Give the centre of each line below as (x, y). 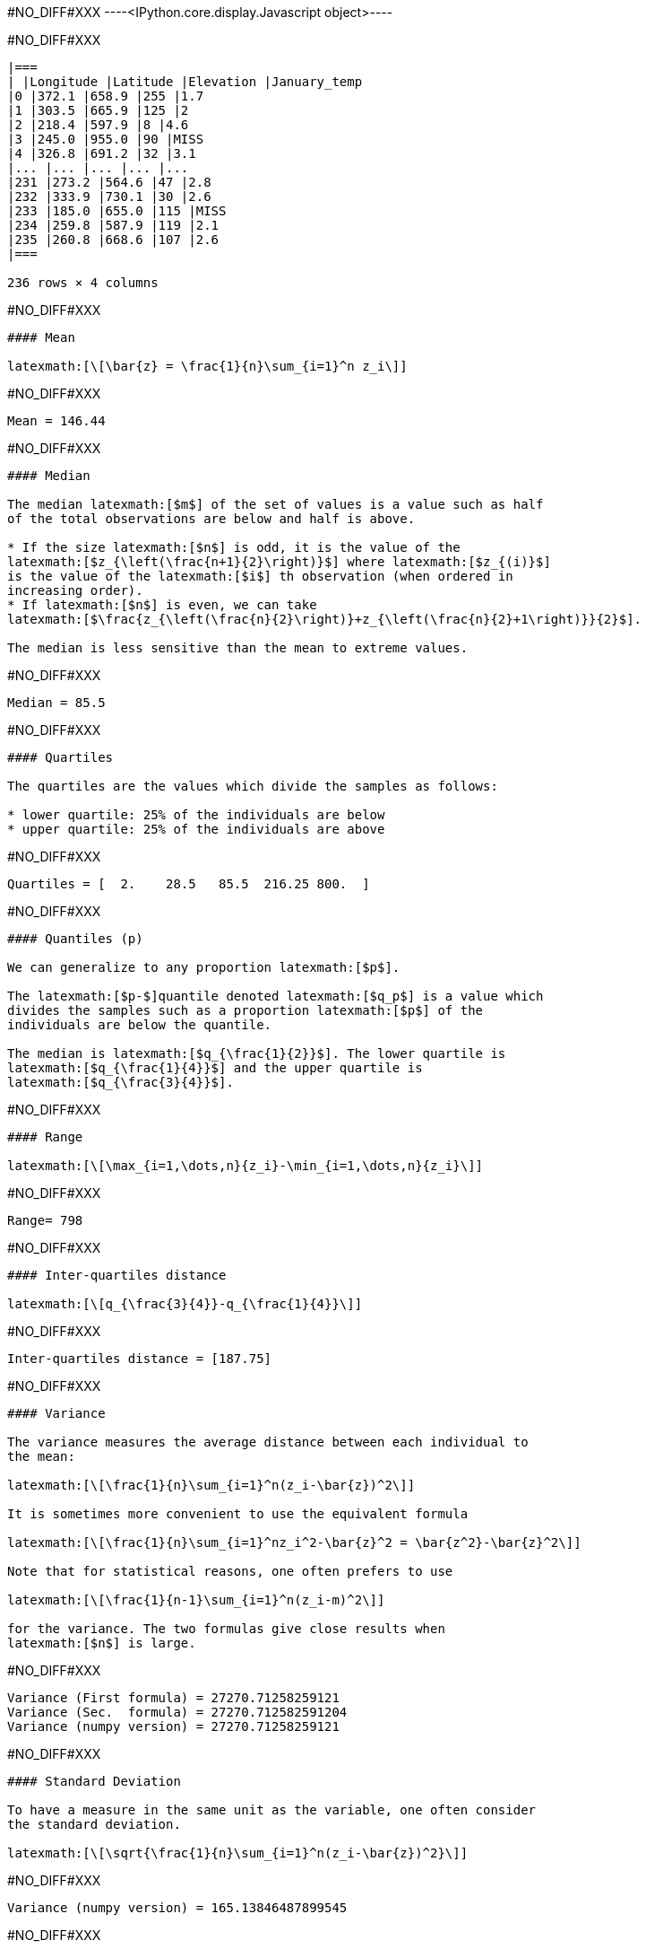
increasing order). (75, 590)
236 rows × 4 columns (83, 283)
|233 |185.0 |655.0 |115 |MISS (117, 211)
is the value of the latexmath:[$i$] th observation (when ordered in (260, 576)
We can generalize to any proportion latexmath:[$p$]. (204, 967)
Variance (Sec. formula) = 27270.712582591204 (177, 1712)
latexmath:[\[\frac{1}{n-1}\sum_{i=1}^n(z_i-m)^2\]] (196, 1600)
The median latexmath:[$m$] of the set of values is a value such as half (276, 504)
